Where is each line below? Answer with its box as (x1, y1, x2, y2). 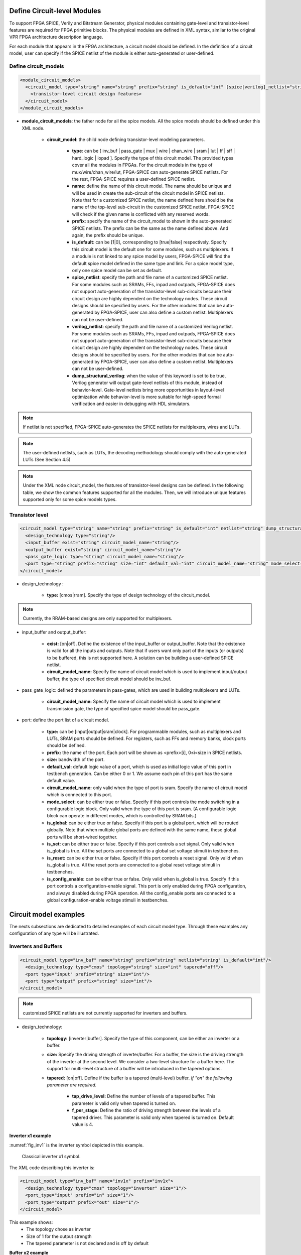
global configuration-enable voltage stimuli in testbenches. (47, 897, 169, 903)
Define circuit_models (9, 63, 64, 70)
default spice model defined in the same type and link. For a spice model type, (72, 260, 234, 266)
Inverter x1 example (9, 1133, 51, 1139)
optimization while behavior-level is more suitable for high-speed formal (72, 394, 221, 400)
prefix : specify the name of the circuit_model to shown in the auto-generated (72, 218, 232, 224)
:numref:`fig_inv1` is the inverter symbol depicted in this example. (9, 1142, 144, 1148)
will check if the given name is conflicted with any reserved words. (72, 211, 210, 217)
